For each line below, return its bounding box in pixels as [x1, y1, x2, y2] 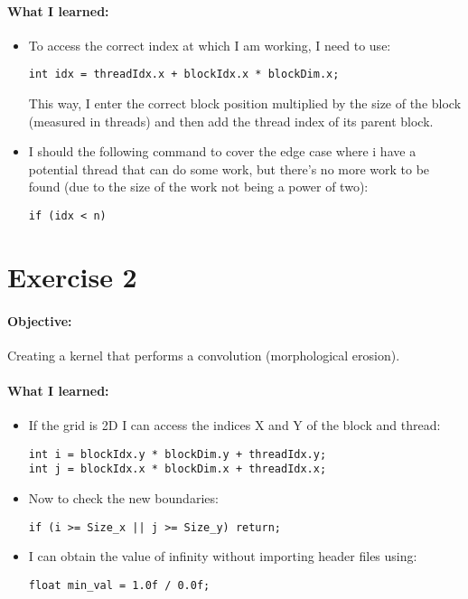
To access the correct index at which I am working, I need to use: [28, 35, 391, 54]
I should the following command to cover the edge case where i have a [28, 142, 417, 161]
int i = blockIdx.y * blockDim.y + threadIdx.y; [28, 447, 327, 461]
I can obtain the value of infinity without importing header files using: [28, 547, 417, 566]
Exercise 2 [7, 257, 137, 295]
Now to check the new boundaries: [28, 489, 219, 508]
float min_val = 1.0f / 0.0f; [28, 578, 211, 592]
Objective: [7, 311, 72, 330]
